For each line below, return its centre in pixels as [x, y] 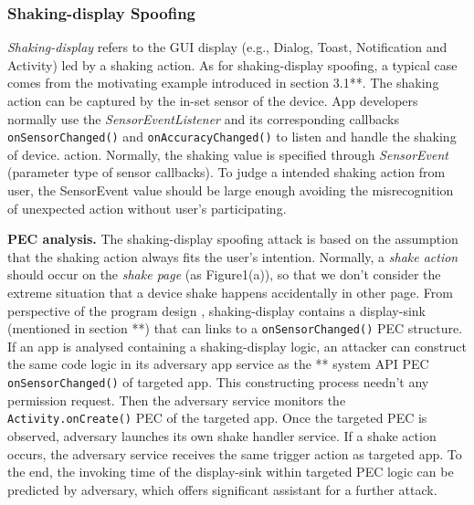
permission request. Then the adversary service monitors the [177, 400]
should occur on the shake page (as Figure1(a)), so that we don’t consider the [224, 274]
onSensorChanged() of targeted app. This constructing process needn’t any [218, 382]
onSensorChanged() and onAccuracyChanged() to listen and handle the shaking [232, 137]
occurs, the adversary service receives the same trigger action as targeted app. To [235, 453]
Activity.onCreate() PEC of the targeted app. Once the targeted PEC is [217, 418]
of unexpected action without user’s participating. [147, 208]
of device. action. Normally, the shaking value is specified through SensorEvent [228, 154]
